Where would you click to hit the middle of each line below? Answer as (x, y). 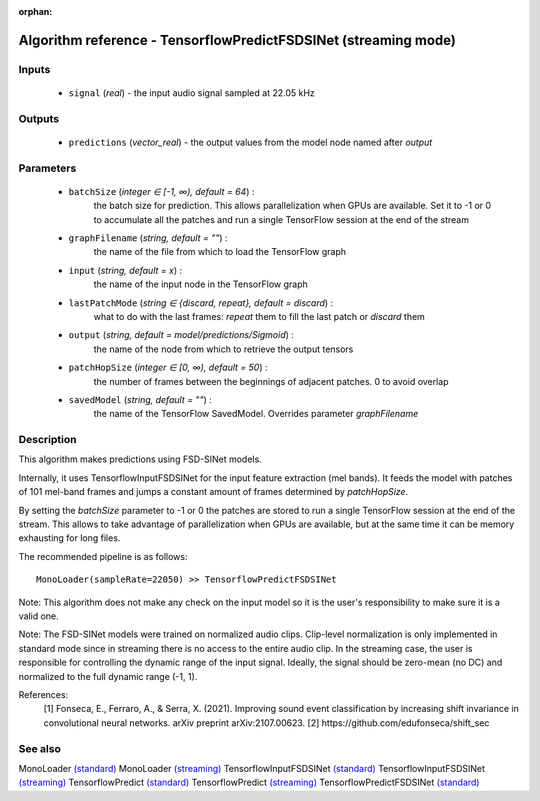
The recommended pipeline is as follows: (103, 556)
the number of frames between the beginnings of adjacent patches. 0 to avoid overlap (271, 381)
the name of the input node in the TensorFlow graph (201, 284)
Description (47, 440)
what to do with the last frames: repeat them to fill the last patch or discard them (259, 316)
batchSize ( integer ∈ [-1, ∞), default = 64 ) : (161, 191)
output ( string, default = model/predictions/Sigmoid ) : (181, 335)
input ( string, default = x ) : (125, 270)
